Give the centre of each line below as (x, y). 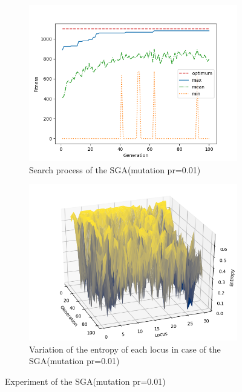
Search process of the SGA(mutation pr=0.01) (115, 169)
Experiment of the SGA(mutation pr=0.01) (85, 381)
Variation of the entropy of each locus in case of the (125, 349)
